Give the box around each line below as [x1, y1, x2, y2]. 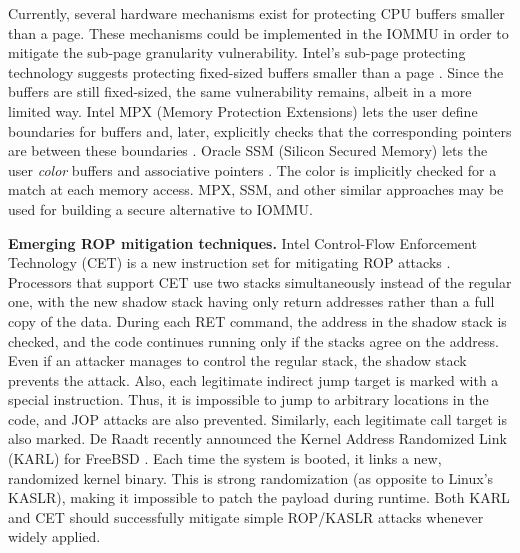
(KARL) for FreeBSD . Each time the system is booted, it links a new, [8, 448, 442, 469]
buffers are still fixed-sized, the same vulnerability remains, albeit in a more [8, 81, 472, 102]
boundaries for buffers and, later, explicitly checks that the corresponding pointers [8, 120, 512, 141]
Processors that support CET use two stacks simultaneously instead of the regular [8, 271, 512, 292]
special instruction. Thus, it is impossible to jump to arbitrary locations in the [8, 389, 489, 410]
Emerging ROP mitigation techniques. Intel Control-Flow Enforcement [8, 232, 477, 253]
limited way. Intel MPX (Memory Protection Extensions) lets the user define [8, 100, 478, 121]
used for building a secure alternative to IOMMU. [8, 198, 313, 219]
